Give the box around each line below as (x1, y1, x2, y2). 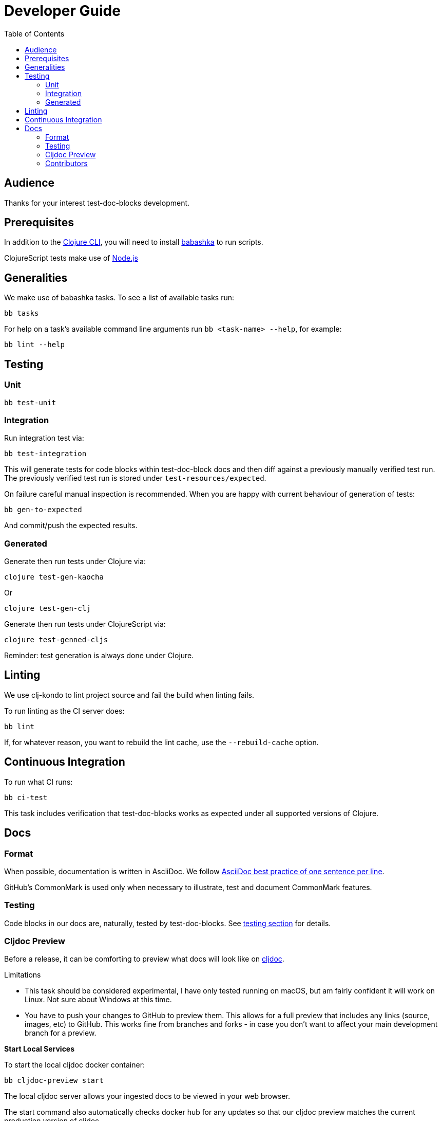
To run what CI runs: (4, 777, 73, 786)
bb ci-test (4, 793, 48, 802)
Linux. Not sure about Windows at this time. (25, 995, 172, 1004)
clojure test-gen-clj (4, 604, 91, 612)
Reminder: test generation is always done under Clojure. (4, 651, 194, 660)
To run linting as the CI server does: (4, 706, 125, 715)
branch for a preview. (25, 1028, 97, 1038)
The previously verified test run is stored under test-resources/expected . (4, 474, 266, 483)
